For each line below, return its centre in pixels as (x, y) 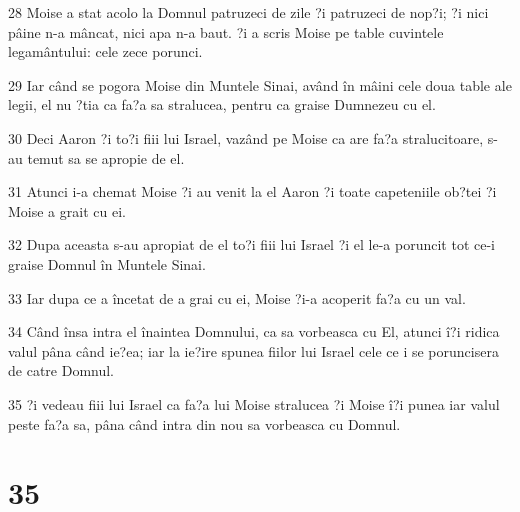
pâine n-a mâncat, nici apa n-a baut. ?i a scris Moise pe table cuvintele (226, 31)
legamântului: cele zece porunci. (105, 51)
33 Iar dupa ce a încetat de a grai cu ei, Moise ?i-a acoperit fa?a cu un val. (237, 297)
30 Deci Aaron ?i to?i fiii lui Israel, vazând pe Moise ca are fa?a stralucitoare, (246, 137)
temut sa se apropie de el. (106, 157)
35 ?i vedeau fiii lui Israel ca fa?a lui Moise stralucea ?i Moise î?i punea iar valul (254, 403)
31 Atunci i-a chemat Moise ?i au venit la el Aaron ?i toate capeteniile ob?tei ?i (252, 191)
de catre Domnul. (61, 370)
